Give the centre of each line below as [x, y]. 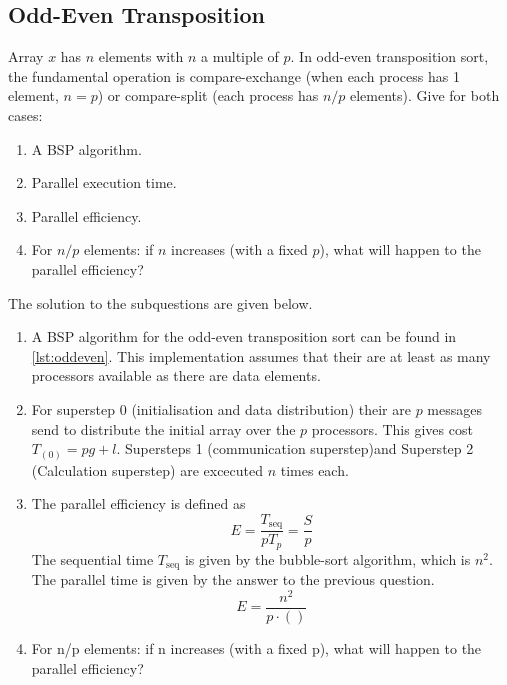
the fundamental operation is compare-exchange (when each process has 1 [234, 75]
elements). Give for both [425, 95]
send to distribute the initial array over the [163, 428]
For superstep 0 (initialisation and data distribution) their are [221, 408]
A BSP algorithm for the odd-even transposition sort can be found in [244, 336]
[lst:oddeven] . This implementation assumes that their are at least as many [261, 355]
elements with [141, 56]
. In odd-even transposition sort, [389, 56]
